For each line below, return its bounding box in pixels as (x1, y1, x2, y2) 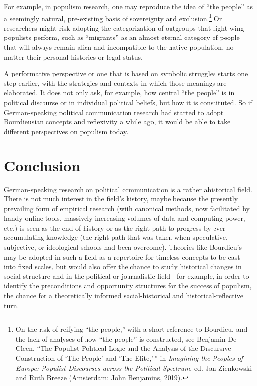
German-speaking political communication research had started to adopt (4, 107, 224, 117)
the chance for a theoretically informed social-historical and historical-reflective (4, 290, 243, 301)
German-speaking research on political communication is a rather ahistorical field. (4, 184, 252, 194)
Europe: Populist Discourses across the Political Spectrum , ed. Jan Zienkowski (15, 362, 252, 373)
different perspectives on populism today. (4, 126, 128, 136)
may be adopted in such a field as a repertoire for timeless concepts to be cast (4, 251, 240, 262)
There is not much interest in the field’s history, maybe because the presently (4, 193, 238, 204)
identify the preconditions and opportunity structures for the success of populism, (4, 280, 252, 291)
